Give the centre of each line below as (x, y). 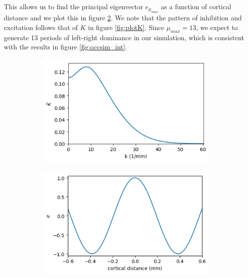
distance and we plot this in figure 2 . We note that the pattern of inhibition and (123, 18)
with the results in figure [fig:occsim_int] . (66, 47)
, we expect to (217, 27)
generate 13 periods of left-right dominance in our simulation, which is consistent (124, 37)
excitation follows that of (41, 27)
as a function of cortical (196, 6)
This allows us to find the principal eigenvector (74, 6)
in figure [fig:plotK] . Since (126, 27)
